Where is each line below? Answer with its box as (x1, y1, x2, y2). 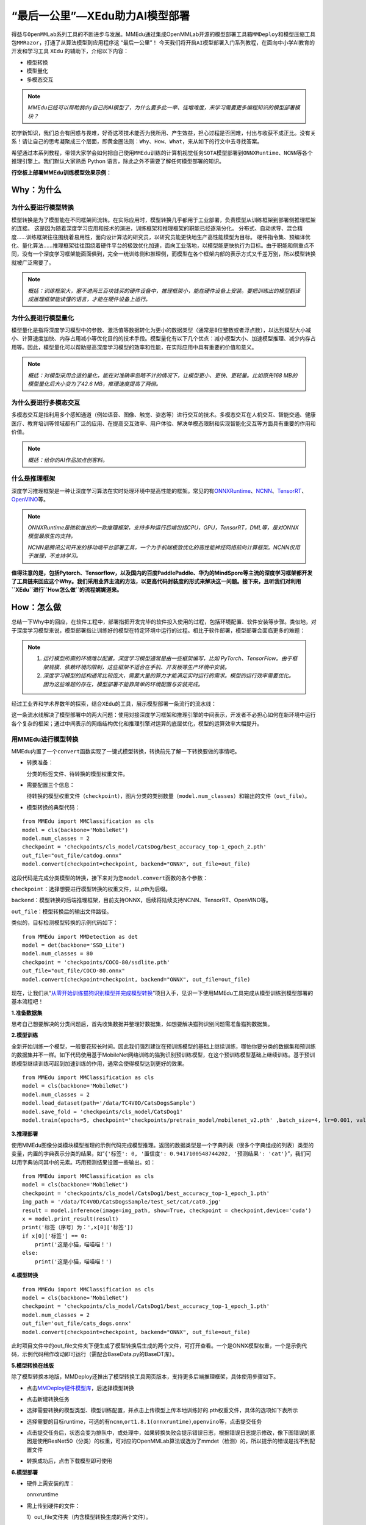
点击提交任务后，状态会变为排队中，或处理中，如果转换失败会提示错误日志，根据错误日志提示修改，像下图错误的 (26, 1429, 310, 1437)
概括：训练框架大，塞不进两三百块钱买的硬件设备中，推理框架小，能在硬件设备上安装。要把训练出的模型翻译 (27, 287, 300, 294)
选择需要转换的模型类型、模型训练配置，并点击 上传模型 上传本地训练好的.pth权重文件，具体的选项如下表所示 (26, 1407, 298, 1414)
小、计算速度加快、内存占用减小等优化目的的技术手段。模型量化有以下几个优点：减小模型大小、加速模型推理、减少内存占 (11, 335, 316, 342)
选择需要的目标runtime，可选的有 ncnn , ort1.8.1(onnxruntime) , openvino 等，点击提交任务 (26, 1418, 262, 1425)
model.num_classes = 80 (22, 950, 93, 957)
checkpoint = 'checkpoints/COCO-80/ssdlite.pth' (22, 958, 170, 966)
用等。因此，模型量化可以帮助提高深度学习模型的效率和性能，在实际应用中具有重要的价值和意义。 (11, 343, 257, 351)
